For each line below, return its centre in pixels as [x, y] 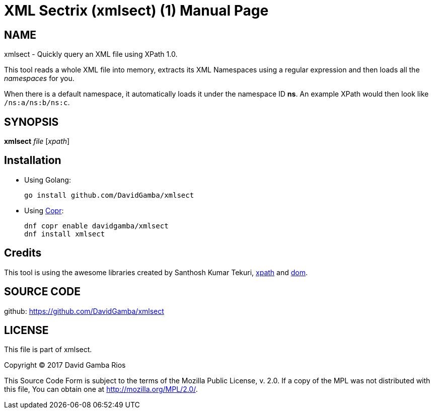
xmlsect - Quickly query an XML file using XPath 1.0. [91, 54]
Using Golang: [48, 180]
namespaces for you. [39, 78]
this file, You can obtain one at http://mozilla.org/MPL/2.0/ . [101, 389]
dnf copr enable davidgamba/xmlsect [96, 226]
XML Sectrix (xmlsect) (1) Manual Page [136, 11]
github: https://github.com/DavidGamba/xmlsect [84, 311]
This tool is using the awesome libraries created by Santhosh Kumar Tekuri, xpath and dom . [156, 272]
